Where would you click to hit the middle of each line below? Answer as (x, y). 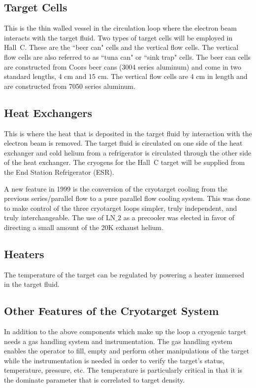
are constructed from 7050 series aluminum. (70, 86)
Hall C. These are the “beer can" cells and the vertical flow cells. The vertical (121, 47)
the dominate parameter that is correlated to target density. (95, 380)
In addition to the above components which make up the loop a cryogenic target (125, 331)
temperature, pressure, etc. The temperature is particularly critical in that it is (123, 370)
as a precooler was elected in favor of (179, 217)
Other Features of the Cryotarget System (112, 311)
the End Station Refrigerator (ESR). (59, 172)
